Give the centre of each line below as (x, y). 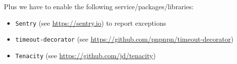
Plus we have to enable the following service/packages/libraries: (99, 6)
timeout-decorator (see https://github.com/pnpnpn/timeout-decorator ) (124, 39)
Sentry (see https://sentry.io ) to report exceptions (91, 23)
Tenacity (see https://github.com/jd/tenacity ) (85, 55)
